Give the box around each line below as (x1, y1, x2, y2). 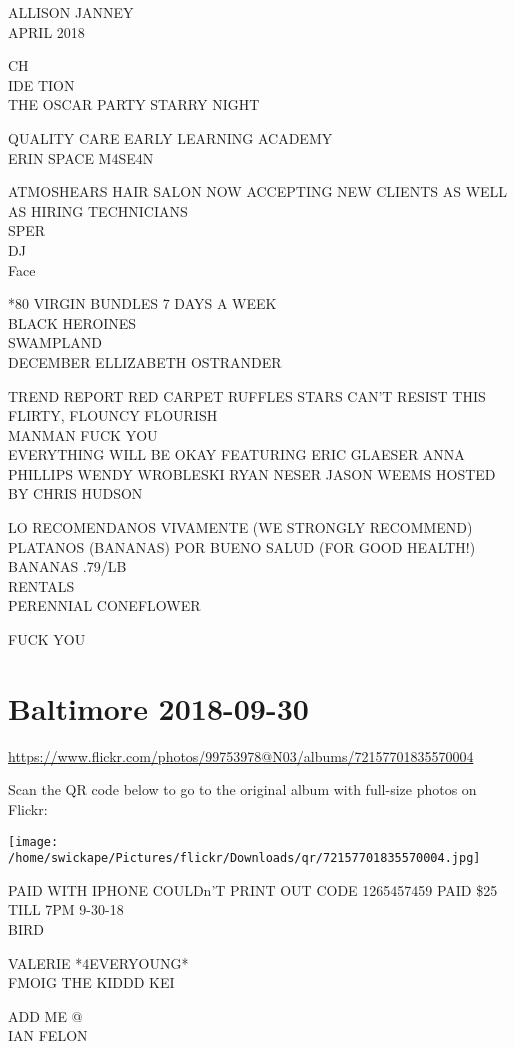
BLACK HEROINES (8, 312, 137, 333)
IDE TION (8, 74, 75, 95)
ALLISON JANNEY (8, 2, 134, 22)
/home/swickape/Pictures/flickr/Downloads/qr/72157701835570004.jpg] (8, 851, 481, 866)
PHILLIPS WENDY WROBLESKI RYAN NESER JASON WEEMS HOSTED (8, 463, 496, 484)
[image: (8, 834, 59, 849)
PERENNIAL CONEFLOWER (8, 595, 201, 616)
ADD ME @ (8, 1005, 83, 1026)
